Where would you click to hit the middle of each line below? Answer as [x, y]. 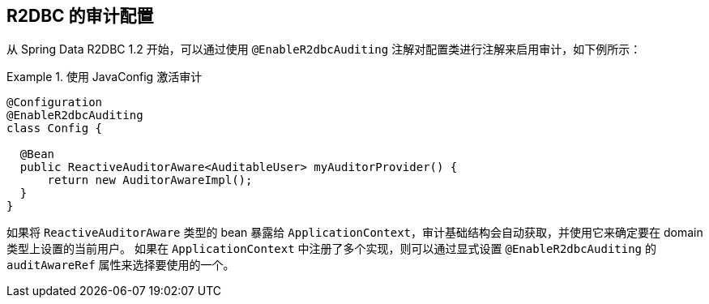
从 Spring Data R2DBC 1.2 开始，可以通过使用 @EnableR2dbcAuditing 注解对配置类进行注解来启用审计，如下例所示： [324, 49]
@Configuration [55, 103]
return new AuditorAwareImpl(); [150, 180]
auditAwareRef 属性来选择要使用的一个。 [121, 265]
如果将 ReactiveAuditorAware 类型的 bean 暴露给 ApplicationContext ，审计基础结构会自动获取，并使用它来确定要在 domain [355, 233]
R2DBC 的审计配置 [80, 16]
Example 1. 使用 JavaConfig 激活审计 [105, 77]
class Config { [55, 128]
